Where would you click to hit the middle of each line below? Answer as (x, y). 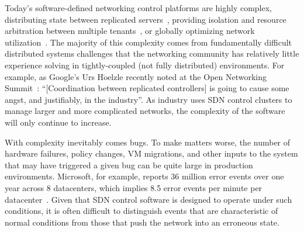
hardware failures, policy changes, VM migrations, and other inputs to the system (151, 153)
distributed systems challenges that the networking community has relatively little (152, 53)
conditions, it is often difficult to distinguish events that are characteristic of (141, 211)
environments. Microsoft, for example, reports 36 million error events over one (144, 176)
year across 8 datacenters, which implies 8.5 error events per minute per (134, 187)
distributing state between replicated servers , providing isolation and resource (146, 19)
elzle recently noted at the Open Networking (187, 76)
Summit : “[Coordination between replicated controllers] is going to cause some (147, 88)
